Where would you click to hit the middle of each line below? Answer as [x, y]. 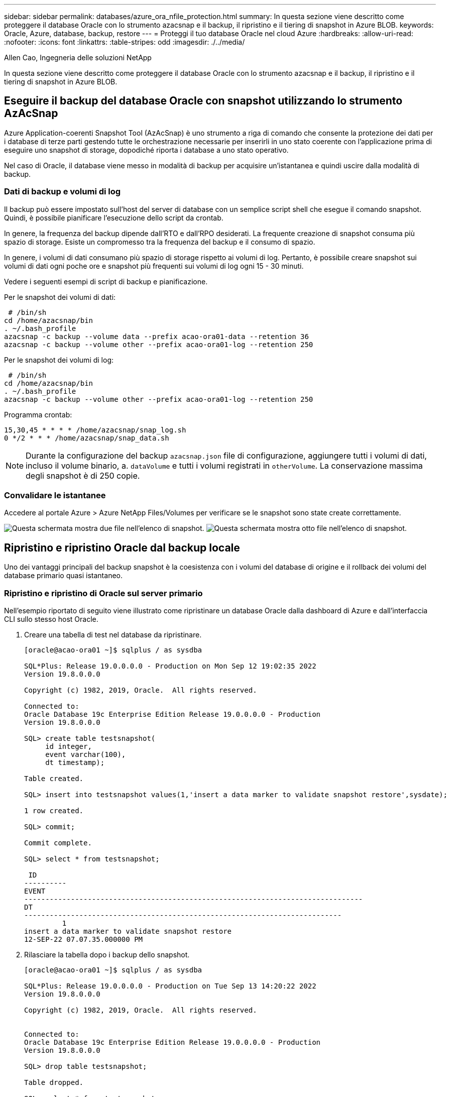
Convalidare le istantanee [55, 495]
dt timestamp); [75, 762]
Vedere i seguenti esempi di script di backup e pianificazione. [106, 281]
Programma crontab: [38, 414]
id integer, [69, 746]
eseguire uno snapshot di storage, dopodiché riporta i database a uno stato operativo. [146, 150]
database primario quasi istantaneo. [63, 576]
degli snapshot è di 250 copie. [83, 475]
